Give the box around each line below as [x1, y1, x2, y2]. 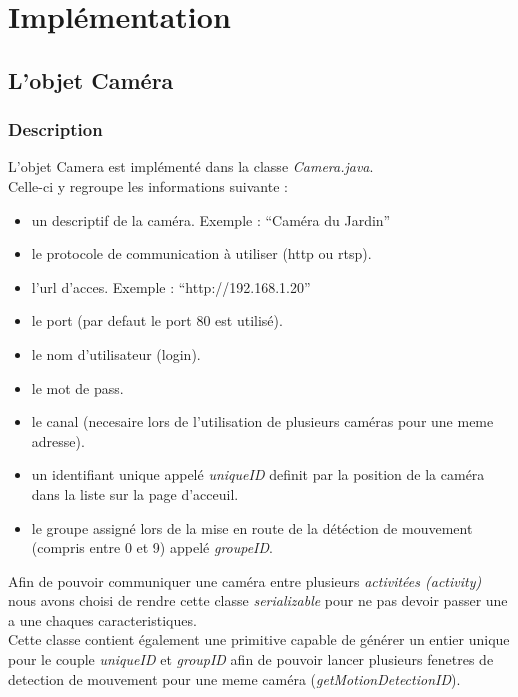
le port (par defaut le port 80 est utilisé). [31, 310, 283, 331]
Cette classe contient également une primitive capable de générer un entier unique [8, 629, 510, 650]
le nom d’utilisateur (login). [31, 343, 201, 364]
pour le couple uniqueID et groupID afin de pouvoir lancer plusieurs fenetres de [8, 649, 494, 670]
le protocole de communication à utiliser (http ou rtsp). [31, 243, 372, 264]
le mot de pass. [31, 377, 124, 398]
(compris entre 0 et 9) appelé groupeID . [31, 537, 274, 558]
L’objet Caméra [8, 64, 174, 95]
